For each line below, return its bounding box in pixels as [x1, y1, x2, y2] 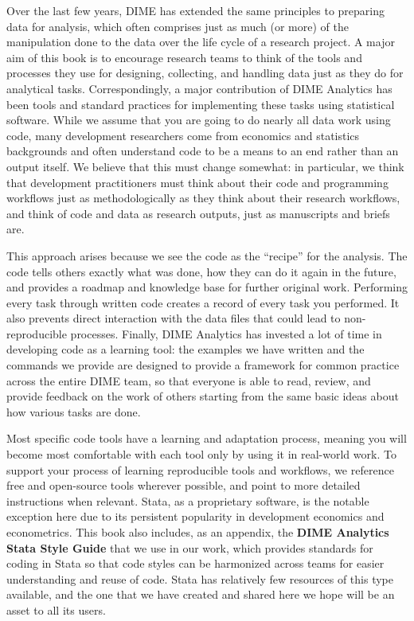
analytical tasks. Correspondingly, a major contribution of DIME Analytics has [6, 80, 393, 96]
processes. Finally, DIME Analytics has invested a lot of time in [70, 325, 382, 342]
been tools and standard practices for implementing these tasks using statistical [6, 96, 395, 112]
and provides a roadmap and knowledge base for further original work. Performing [6, 279, 408, 295]
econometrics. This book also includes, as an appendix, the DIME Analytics [6, 524, 389, 540]
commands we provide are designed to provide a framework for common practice [6, 357, 400, 373]
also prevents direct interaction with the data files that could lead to [6, 310, 341, 326]
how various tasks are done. [6, 403, 141, 420]
